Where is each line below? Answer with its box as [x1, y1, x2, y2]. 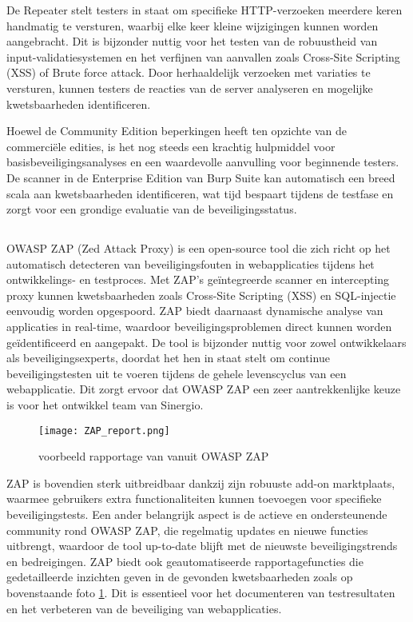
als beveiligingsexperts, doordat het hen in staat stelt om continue [6, 349, 330, 366]
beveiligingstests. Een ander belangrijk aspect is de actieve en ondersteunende [6, 506, 387, 523]
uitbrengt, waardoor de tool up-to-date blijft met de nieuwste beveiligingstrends [6, 537, 398, 554]
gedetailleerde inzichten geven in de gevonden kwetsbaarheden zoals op [6, 568, 353, 585]
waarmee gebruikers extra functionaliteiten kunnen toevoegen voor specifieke [6, 490, 382, 507]
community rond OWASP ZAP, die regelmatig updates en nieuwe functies [6, 521, 368, 538]
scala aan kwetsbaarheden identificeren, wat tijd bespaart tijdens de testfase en [6, 185, 394, 201]
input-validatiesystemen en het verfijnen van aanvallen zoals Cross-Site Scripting [6, 48, 400, 65]
